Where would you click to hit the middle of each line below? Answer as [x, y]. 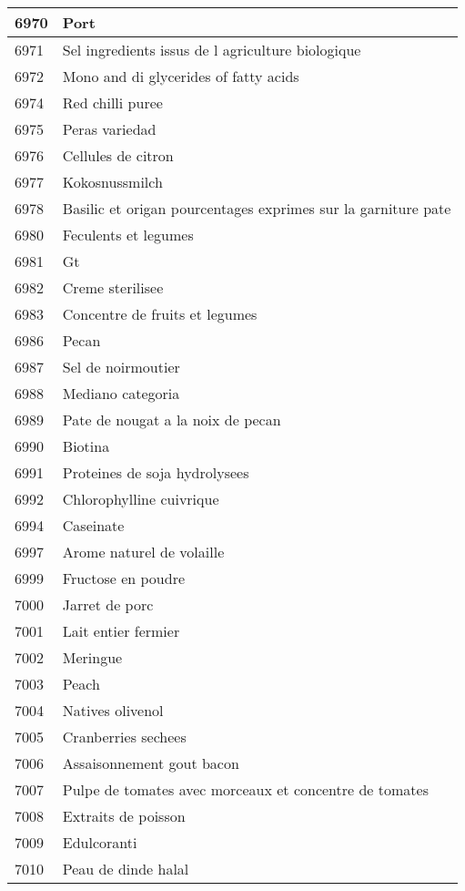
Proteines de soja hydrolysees [156, 472]
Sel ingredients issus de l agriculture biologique [212, 50]
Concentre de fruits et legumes [160, 314]
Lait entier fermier [121, 631]
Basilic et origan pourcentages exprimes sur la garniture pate [257, 208]
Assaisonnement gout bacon [151, 763]
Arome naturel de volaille [143, 552]
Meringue [92, 657]
